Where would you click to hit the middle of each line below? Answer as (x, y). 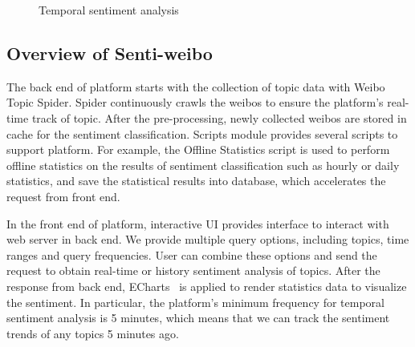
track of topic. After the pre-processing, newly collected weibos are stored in (219, 117)
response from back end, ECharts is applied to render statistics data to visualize (207, 286)
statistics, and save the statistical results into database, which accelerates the (196, 181)
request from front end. (63, 196)
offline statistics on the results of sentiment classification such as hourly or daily (203, 165)
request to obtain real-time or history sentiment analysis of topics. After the (193, 270)
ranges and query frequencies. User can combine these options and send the (192, 254)
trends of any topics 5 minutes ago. (93, 333)
